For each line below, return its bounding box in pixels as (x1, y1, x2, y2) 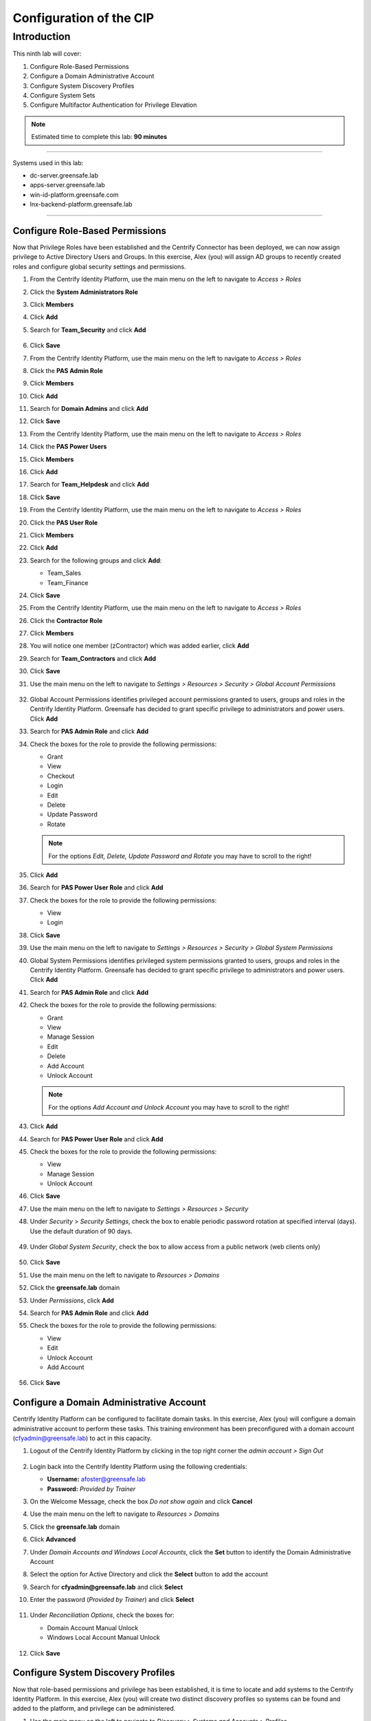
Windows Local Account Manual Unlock (47, 1634, 161, 1642)
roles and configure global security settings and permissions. (12, 262, 186, 271)
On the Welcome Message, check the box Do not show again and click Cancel (30, 1497, 253, 1506)
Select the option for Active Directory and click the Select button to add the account (30, 1570, 268, 1579)
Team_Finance (47, 578, 89, 587)
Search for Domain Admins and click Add (30, 405, 149, 413)
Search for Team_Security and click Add (30, 326, 146, 334)
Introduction (12, 30, 71, 43)
